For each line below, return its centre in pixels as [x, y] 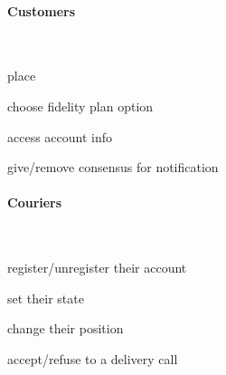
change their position [66, 328]
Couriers [35, 202]
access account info [60, 136]
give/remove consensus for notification [113, 167]
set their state [46, 298]
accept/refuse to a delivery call [93, 358]
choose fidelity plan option [80, 106]
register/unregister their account [97, 268]
